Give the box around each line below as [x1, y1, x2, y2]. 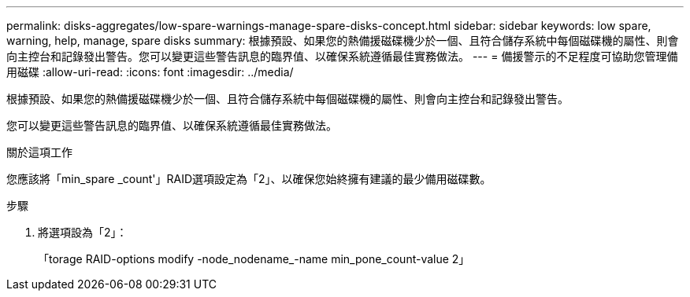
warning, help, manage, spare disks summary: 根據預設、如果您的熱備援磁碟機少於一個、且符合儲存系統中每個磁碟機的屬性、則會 [6, 34, 679, 47]
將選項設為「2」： [38, 225, 128, 239]
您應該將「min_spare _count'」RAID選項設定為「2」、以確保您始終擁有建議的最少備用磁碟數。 [6, 172, 492, 185]
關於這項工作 [6, 145, 72, 159]
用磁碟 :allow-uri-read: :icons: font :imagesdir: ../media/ [6, 65, 294, 79]
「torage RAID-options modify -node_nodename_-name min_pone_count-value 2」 [38, 252, 470, 266]
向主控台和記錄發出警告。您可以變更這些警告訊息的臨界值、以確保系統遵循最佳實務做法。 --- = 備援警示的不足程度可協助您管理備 [6, 49, 678, 63]
